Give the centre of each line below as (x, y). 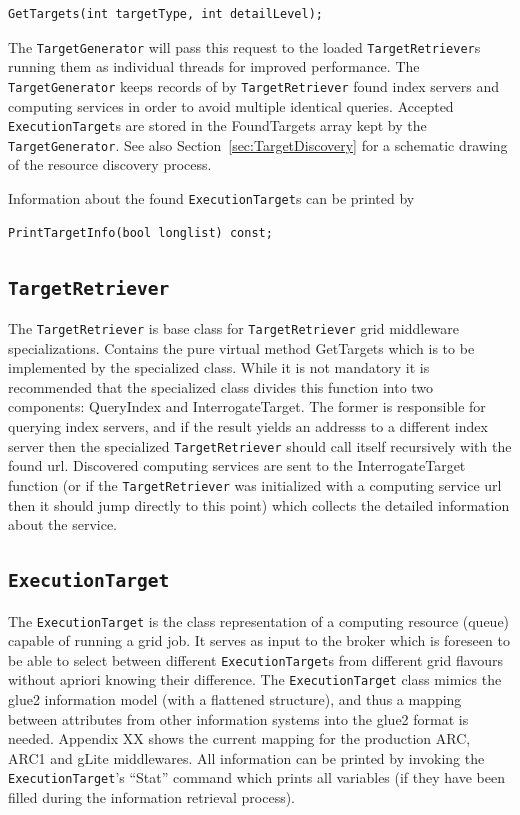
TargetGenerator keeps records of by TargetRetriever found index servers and (253, 85)
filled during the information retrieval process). (151, 797)
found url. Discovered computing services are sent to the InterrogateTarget (237, 465)
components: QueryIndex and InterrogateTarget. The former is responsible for (247, 406)
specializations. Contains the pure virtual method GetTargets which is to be (241, 347)
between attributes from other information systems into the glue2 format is (238, 718)
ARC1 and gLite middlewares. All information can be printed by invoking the (246, 757)
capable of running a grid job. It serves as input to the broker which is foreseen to (259, 640)
